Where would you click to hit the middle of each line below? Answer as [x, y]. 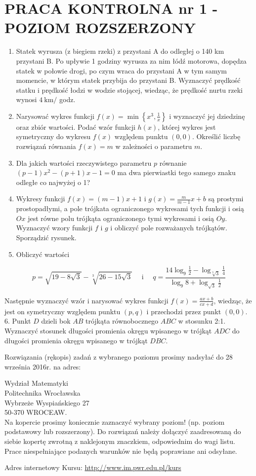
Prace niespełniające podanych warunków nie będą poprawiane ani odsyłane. [121, 451]
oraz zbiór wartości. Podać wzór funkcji [76, 127]
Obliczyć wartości [43, 254]
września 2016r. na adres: [43, 366]
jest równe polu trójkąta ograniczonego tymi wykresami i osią [121, 218]
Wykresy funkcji [41, 199]
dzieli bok [56, 321]
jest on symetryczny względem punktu [63, 311]
